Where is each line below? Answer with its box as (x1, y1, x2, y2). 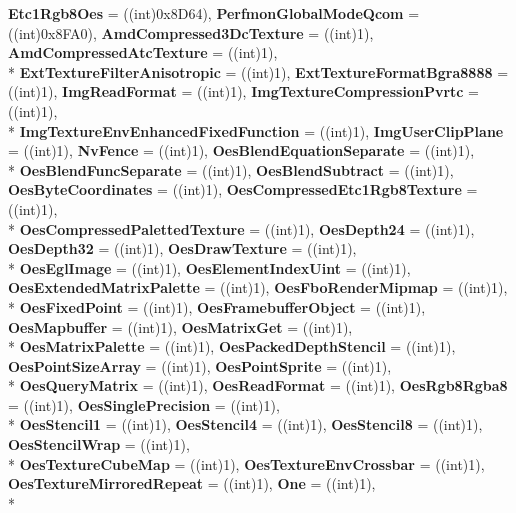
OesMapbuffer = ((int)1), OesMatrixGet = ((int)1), (8, 316, 353, 337)
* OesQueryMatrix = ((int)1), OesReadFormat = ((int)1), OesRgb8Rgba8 (8, 375, 508, 396)
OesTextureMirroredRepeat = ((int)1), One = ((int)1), (8, 473, 376, 494)
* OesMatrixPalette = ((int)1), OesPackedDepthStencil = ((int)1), (8, 336, 456, 357)
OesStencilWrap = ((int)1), (8, 434, 190, 455)
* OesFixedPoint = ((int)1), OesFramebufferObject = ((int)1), (8, 296, 426, 317)
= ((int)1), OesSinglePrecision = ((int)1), (8, 394, 280, 415)
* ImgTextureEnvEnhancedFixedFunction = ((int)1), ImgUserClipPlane (8, 120, 504, 141)
